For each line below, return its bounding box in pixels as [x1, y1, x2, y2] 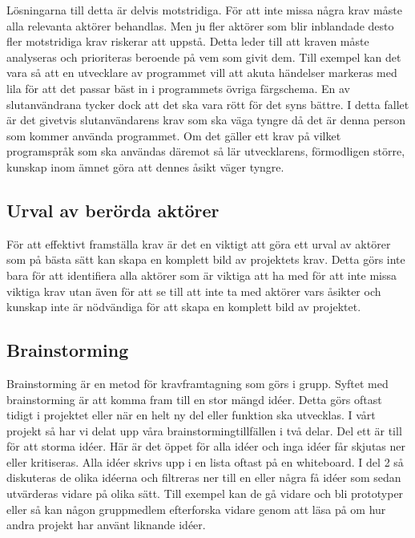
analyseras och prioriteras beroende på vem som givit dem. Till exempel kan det [6, 48, 401, 65]
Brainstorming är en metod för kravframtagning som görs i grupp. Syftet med [6, 374, 389, 391]
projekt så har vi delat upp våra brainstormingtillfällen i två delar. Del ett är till [6, 422, 402, 439]
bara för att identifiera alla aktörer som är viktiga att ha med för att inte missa [6, 266, 397, 283]
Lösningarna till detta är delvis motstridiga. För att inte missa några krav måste [6, 2, 402, 18]
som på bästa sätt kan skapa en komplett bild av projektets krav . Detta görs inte [6, 251, 405, 268]
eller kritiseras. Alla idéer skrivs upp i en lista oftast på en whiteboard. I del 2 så [6, 453, 404, 470]
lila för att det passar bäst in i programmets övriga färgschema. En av [6, 79, 350, 96]
